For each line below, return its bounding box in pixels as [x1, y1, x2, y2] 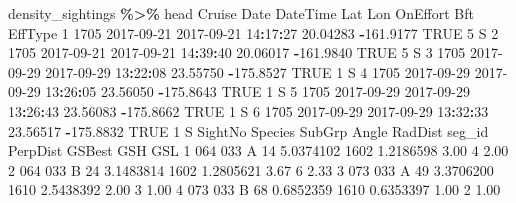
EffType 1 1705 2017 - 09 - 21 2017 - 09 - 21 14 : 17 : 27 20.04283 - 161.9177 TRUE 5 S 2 [8, 22, 499, 43]
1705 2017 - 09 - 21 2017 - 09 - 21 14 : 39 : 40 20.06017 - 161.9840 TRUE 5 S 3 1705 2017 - [8, 42, 503, 63]
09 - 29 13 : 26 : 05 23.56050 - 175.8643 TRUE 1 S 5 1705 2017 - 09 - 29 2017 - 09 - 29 [8, 81, 471, 102]
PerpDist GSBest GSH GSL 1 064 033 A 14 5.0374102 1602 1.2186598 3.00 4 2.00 [8, 140, 509, 161]
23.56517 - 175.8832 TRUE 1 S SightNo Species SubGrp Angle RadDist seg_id [8, 120, 489, 141]
